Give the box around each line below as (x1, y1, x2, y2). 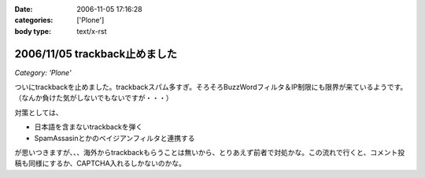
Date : (14, 5, 33, 13)
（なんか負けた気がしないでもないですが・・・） (14, 93, 173, 102)
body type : (14, 26, 51, 35)
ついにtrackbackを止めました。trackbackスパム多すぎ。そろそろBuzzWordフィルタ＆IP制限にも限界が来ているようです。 (14, 83, 408, 92)
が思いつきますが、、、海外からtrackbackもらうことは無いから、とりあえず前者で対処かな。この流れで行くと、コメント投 (14, 148, 405, 158)
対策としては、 (14, 107, 63, 117)
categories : (14, 16, 54, 25)
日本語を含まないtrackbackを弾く (34, 122, 143, 132)
